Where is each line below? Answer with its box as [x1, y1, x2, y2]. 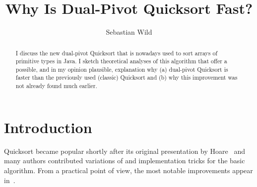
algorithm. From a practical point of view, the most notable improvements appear [4, 165, 253, 175]
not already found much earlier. [15, 82, 97, 90]
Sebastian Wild [106, 27, 152, 37]
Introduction [4, 117, 92, 137]
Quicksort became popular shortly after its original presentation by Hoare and [4, 145, 245, 156]
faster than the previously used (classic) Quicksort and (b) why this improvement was [15, 73, 238, 82]
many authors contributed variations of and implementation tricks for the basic [4, 155, 245, 166]
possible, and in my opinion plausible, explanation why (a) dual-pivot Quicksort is [15, 65, 228, 73]
